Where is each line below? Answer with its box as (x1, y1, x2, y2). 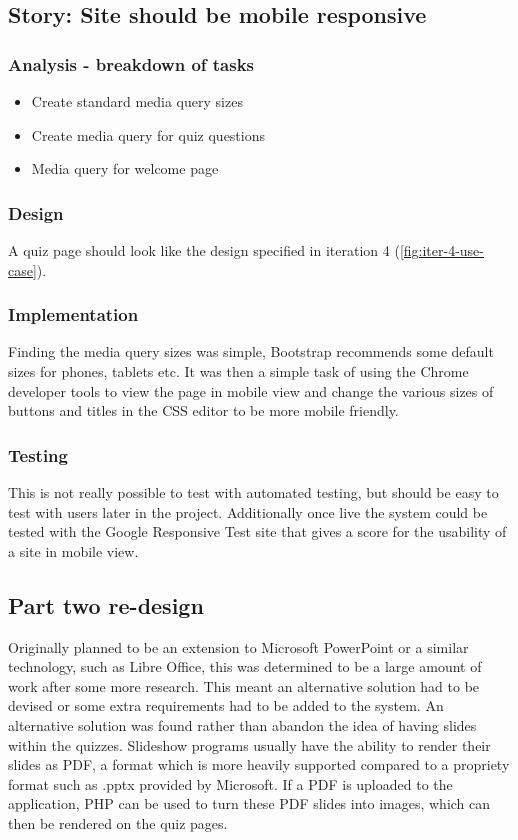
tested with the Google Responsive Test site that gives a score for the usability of (8, 521, 507, 542)
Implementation (8, 302, 139, 327)
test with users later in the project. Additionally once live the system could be (8, 501, 488, 522)
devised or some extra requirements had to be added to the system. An (8, 695, 444, 716)
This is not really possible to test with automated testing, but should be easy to (8, 482, 499, 502)
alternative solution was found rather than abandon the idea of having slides (8, 714, 477, 735)
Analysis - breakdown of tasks (8, 51, 255, 76)
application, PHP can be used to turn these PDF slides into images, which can (8, 793, 491, 814)
